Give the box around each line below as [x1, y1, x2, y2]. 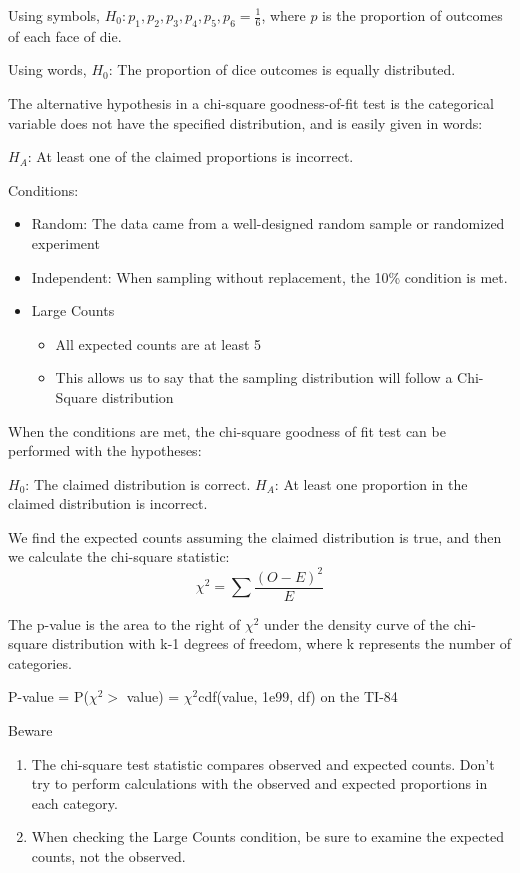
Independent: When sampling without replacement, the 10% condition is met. [31, 266, 508, 287]
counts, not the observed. [31, 845, 186, 866]
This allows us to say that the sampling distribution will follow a [55, 367, 453, 388]
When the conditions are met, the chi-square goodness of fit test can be [8, 420, 446, 441]
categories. [8, 652, 72, 673]
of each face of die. [8, 25, 122, 46]
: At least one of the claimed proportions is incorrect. [27, 146, 354, 167]
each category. [31, 792, 118, 813]
